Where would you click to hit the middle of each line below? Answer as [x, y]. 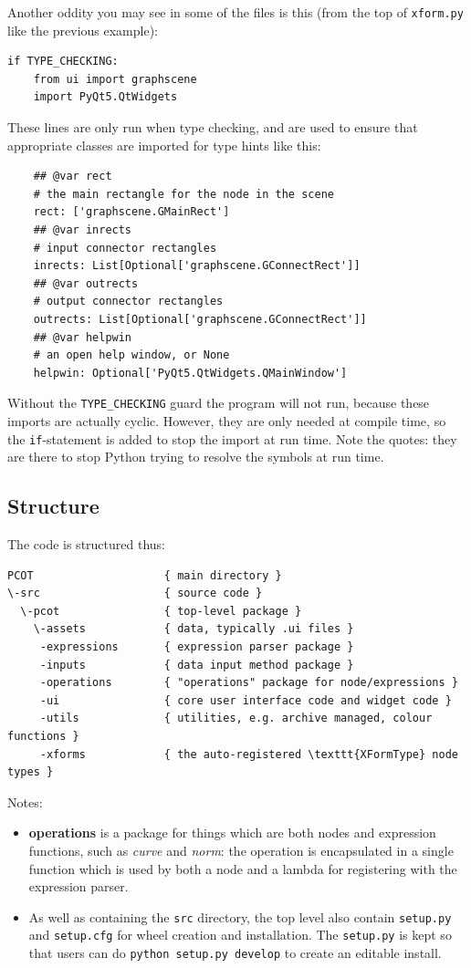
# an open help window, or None [131, 355]
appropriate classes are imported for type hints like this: [164, 145]
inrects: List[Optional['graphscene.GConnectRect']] [197, 266]
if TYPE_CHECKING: [63, 62]
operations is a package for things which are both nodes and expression [232, 833]
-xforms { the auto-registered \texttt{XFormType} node [249, 754]
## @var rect [73, 177]
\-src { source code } [135, 593]
